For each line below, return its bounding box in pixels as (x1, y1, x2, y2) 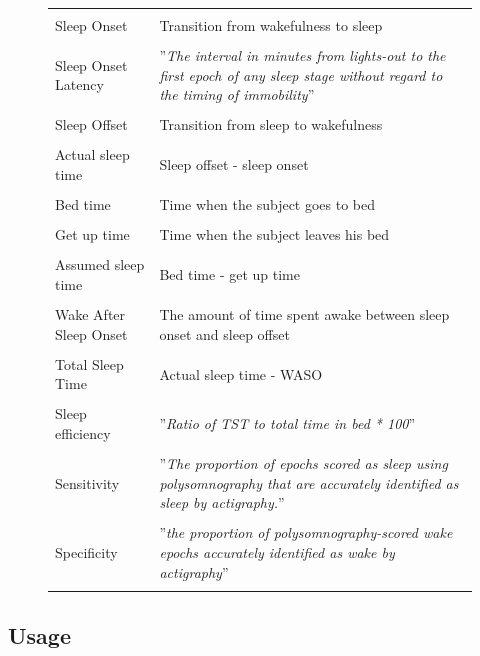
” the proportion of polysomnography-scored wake (159, 522, 453, 543)
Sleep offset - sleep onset (159, 154, 309, 175)
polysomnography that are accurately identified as (159, 472, 459, 493)
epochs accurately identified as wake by (159, 541, 395, 562)
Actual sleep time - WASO (159, 363, 323, 384)
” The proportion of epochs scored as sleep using (159, 453, 448, 474)
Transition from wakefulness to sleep (159, 15, 383, 35)
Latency (55, 74, 104, 95)
